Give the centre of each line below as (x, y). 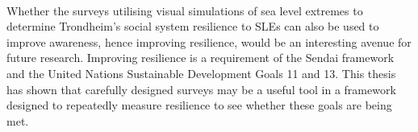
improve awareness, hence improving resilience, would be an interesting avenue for (209, 41)
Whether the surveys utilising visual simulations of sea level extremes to (185, 10)
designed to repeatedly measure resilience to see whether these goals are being (199, 105)
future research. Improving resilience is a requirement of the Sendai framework (201, 58)
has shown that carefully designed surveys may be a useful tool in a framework (201, 89)
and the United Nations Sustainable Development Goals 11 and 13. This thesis (201, 73)
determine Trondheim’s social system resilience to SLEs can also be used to (193, 26)
